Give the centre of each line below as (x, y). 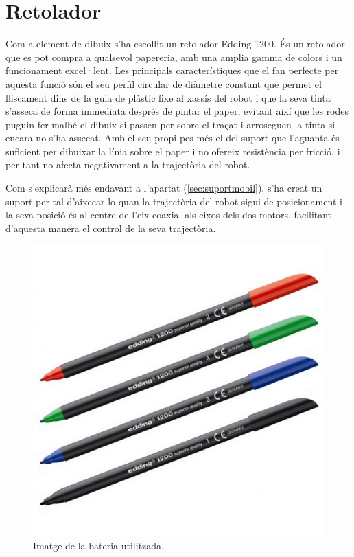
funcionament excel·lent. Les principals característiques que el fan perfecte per (172, 70)
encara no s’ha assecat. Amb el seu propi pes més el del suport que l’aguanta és (173, 138)
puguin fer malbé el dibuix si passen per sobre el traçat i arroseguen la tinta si (170, 124)
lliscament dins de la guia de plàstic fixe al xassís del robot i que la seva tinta (168, 97)
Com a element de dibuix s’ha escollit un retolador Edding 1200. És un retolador (175, 44)
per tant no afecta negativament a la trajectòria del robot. (128, 164)
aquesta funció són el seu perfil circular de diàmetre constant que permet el (164, 83)
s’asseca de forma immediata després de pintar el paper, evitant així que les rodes (177, 111)
